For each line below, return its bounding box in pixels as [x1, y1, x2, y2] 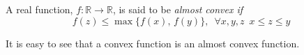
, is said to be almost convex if [112, 2, 243, 16]
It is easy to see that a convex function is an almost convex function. [6, 36, 300, 50]
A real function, [6, 2, 73, 16]
